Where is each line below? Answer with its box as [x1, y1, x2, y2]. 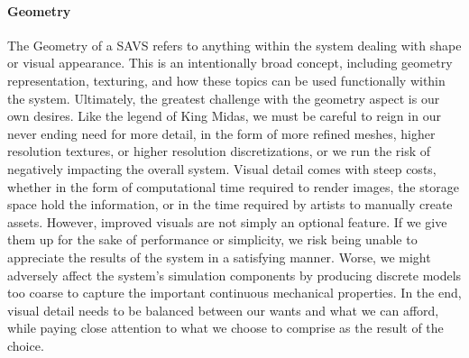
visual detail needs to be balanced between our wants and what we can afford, [7, 300, 439, 319]
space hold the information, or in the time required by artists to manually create [7, 195, 453, 214]
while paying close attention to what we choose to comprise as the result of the [7, 318, 444, 337]
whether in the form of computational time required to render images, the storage [7, 177, 459, 196]
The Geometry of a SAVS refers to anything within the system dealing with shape [7, 35, 462, 54]
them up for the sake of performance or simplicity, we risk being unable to [7, 230, 418, 249]
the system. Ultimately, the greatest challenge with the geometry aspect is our [7, 88, 440, 107]
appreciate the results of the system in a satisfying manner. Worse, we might [7, 247, 431, 266]
